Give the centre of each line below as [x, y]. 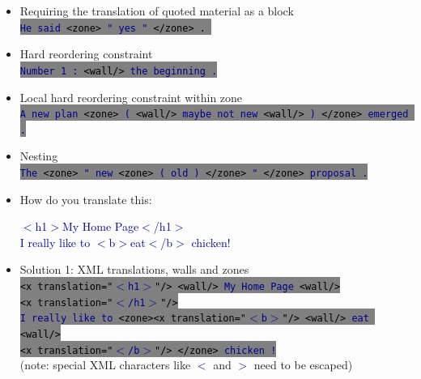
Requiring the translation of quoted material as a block [157, 11]
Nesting [39, 156]
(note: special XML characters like [105, 365]
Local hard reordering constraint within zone [131, 97]
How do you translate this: [86, 199]
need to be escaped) [303, 365]
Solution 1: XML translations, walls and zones [134, 269]
